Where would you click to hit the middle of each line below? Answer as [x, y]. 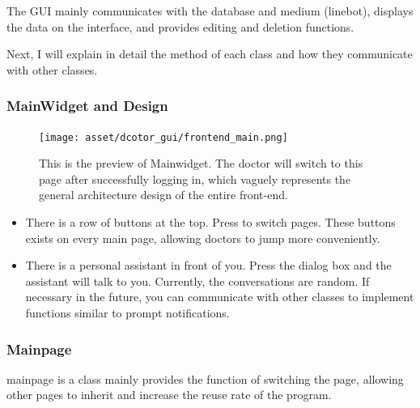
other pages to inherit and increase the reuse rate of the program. [169, 395]
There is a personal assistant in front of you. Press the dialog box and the [208, 265]
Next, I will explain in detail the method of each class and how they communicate [210, 54]
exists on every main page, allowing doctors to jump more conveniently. [203, 238]
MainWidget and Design [87, 106]
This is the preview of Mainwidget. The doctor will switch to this [201, 163]
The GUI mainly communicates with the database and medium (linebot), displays [210, 11]
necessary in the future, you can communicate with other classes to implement [220, 297]
